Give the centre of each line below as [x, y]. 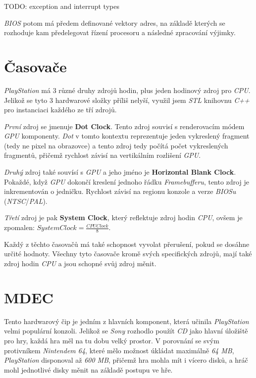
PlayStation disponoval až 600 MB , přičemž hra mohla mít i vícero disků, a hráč [126, 360]
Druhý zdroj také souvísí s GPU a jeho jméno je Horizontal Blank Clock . [120, 172]
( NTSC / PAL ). [26, 201]
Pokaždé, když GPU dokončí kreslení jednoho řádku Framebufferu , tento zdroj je [127, 181]
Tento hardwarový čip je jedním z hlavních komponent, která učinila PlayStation [127, 321]
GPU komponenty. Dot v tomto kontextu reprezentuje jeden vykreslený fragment [127, 136]
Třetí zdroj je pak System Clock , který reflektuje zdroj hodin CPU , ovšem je [123, 217]
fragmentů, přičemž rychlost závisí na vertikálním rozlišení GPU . [102, 155]
